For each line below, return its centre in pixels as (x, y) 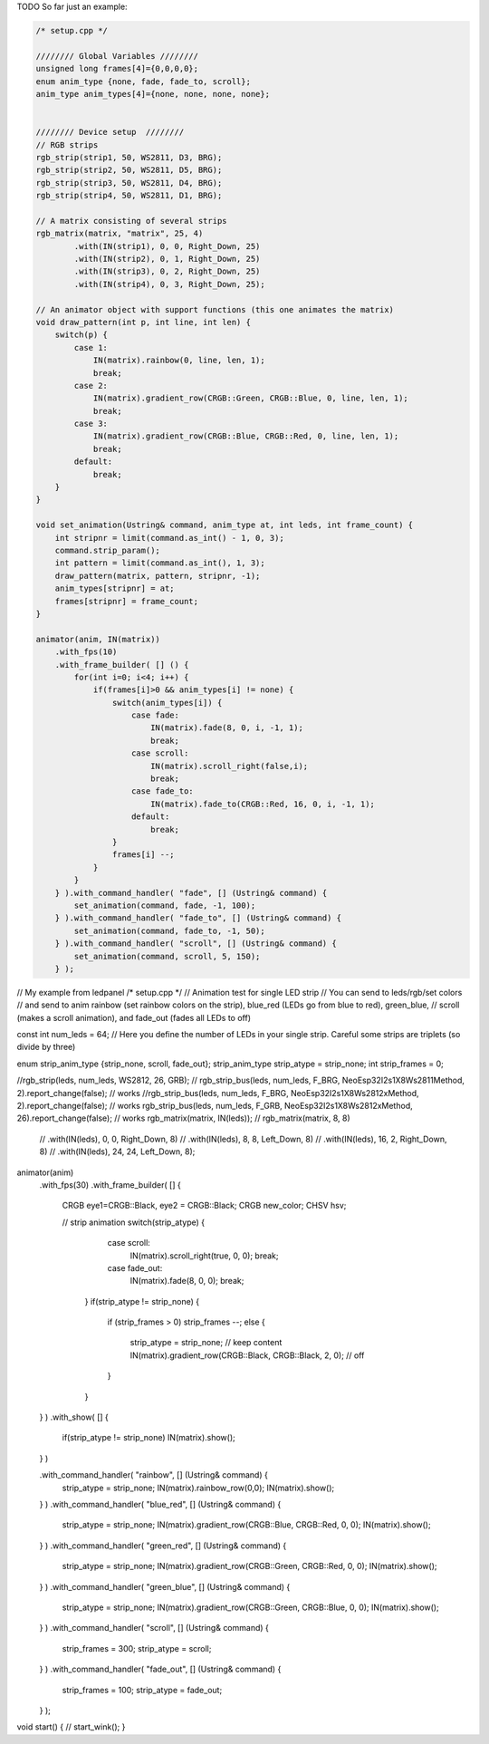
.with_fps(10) (86, 652)
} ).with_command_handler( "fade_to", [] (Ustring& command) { (198, 918)
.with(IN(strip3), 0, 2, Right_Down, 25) (167, 271)
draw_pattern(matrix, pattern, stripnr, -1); (158, 576)
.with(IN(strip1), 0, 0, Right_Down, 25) (167, 246)
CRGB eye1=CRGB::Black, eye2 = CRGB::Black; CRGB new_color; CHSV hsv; (204, 1206)
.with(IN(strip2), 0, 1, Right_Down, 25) (167, 259)
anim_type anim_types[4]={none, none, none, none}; (153, 94)
